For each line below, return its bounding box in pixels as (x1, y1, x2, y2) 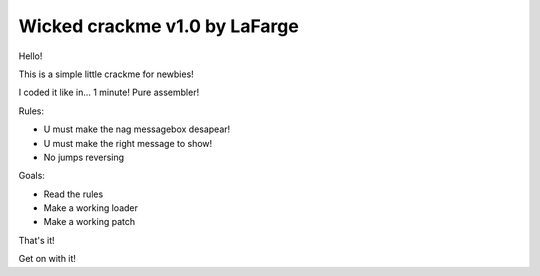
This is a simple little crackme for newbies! (18, 68, 194, 80)
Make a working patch (43, 216, 136, 228)
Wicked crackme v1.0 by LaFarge (18, 15, 299, 37)
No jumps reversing (43, 151, 125, 163)
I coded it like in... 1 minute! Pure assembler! (18, 86, 200, 99)
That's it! (18, 234, 55, 246)
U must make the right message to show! (43, 137, 213, 149)
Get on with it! (18, 253, 77, 265)
